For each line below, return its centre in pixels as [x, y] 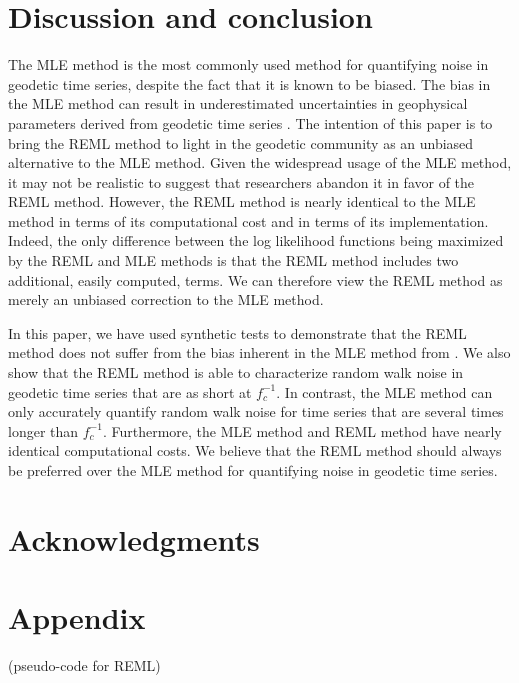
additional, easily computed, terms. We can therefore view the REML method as [255, 279]
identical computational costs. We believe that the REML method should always [255, 450]
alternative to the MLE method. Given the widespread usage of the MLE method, [260, 162]
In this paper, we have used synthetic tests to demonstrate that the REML [237, 332]
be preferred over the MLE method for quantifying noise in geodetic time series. [253, 470]
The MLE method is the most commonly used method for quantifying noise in [248, 64]
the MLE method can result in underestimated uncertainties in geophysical [238, 103]
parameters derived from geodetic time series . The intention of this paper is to [250, 122]
